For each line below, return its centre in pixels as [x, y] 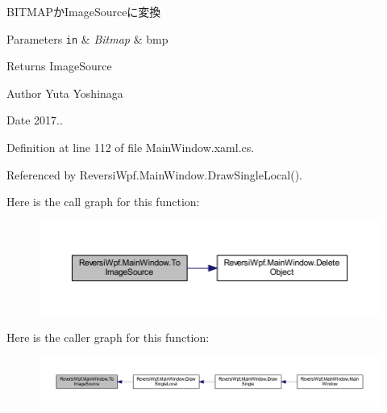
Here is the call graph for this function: [103, 202]
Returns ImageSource [59, 66]
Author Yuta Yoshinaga [65, 93]
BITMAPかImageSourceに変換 [84, 11]
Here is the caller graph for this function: [108, 337]
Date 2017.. [35, 120]
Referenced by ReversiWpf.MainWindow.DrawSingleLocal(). [154, 174]
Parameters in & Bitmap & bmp [87, 38]
